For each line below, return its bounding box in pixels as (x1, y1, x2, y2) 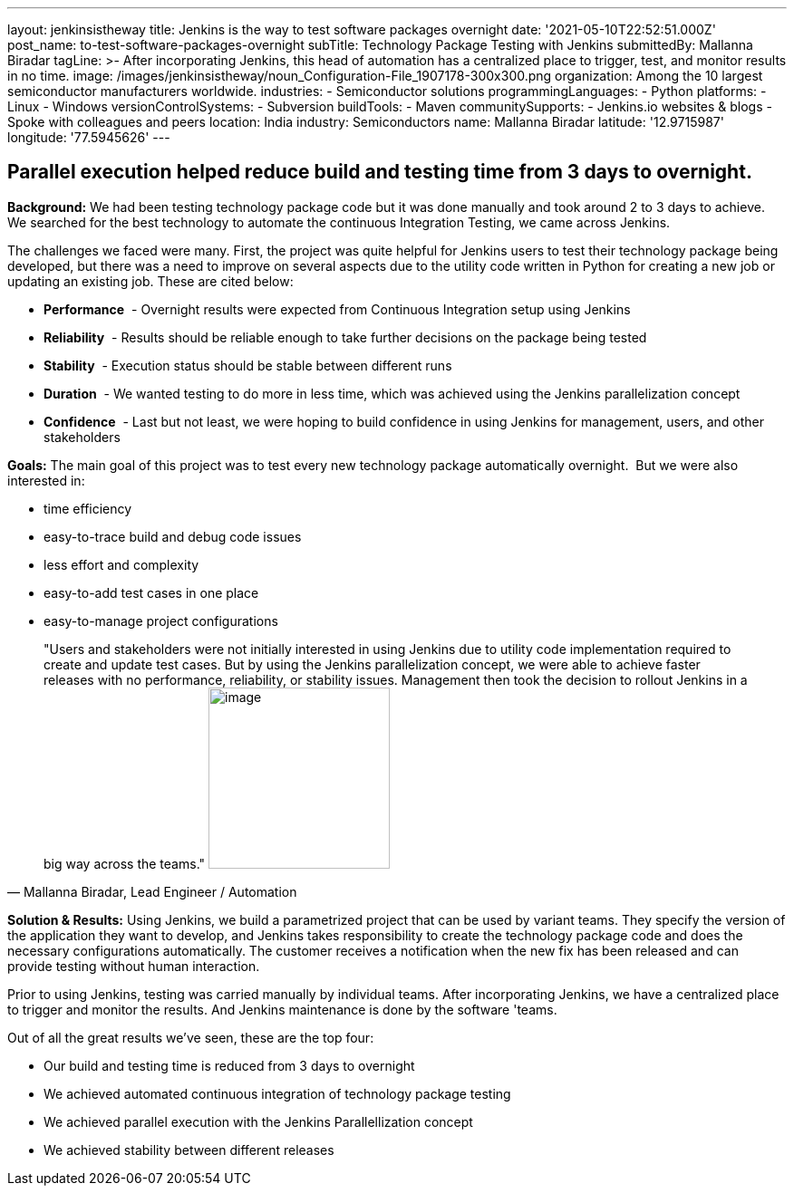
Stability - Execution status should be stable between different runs (44, 357, 452, 373)
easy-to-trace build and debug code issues (44, 528, 302, 544)
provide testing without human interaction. (7, 957, 260, 974)
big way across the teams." (44, 855, 206, 871)
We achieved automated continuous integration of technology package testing (44, 1085, 511, 1102)
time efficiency (44, 500, 132, 516)
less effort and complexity (44, 556, 199, 572)
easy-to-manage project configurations (44, 612, 278, 629)
